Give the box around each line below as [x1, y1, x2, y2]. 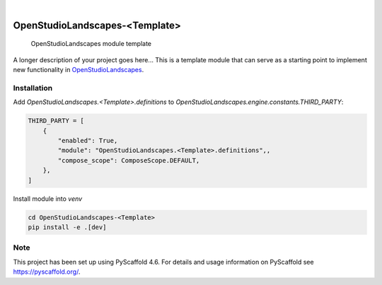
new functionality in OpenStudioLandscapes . [13, 66, 144, 74]
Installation [13, 83, 53, 93]
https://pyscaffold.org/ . [13, 267, 81, 276]
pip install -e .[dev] [28, 223, 107, 231]
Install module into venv [13, 194, 83, 203]
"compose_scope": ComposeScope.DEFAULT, [57, 156, 200, 164]
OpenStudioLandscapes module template [30, 40, 152, 48]
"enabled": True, [57, 136, 118, 145]
